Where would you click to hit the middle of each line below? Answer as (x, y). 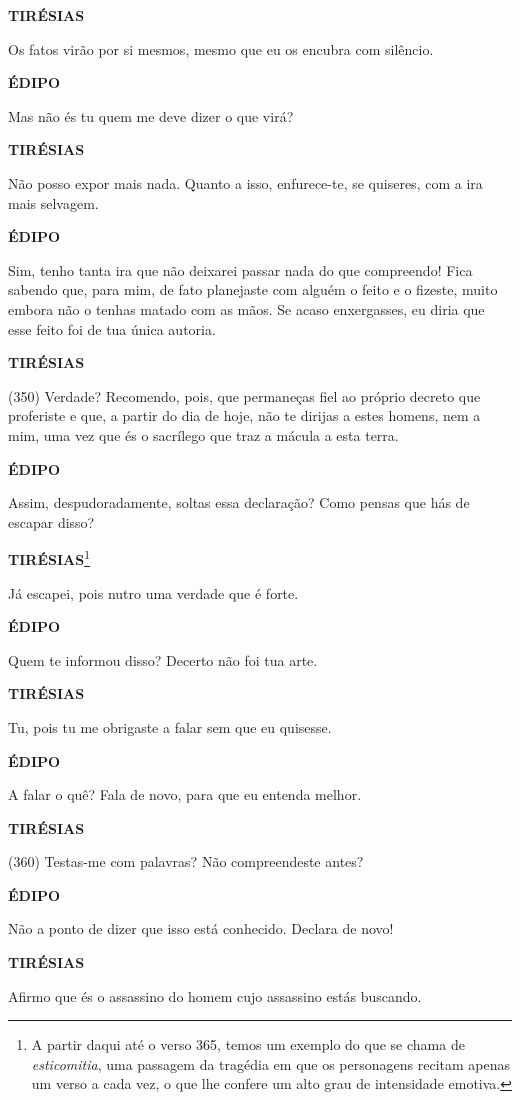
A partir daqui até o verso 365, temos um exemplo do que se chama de (248, 1044)
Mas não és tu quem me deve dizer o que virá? (151, 115)
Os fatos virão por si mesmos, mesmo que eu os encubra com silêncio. (221, 48)
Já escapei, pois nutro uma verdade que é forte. (153, 592)
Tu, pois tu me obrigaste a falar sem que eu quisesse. (170, 726)
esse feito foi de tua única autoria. (112, 328)
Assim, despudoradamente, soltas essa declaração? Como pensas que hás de (239, 502)
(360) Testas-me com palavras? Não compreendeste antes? (186, 861)
